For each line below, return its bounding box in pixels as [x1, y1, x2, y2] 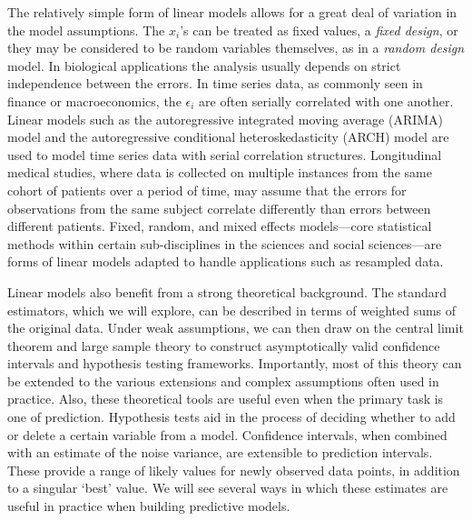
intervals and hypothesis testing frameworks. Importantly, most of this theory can [7, 354, 462, 373]
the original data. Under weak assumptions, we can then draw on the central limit [7, 318, 464, 337]
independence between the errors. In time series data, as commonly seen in [7, 74, 423, 93]
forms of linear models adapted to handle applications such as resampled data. [7, 252, 444, 271]
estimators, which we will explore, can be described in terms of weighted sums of [7, 300, 457, 319]
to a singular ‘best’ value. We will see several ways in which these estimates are [7, 478, 448, 497]
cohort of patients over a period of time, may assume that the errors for [7, 180, 407, 199]
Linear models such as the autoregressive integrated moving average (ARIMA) [7, 109, 444, 128]
